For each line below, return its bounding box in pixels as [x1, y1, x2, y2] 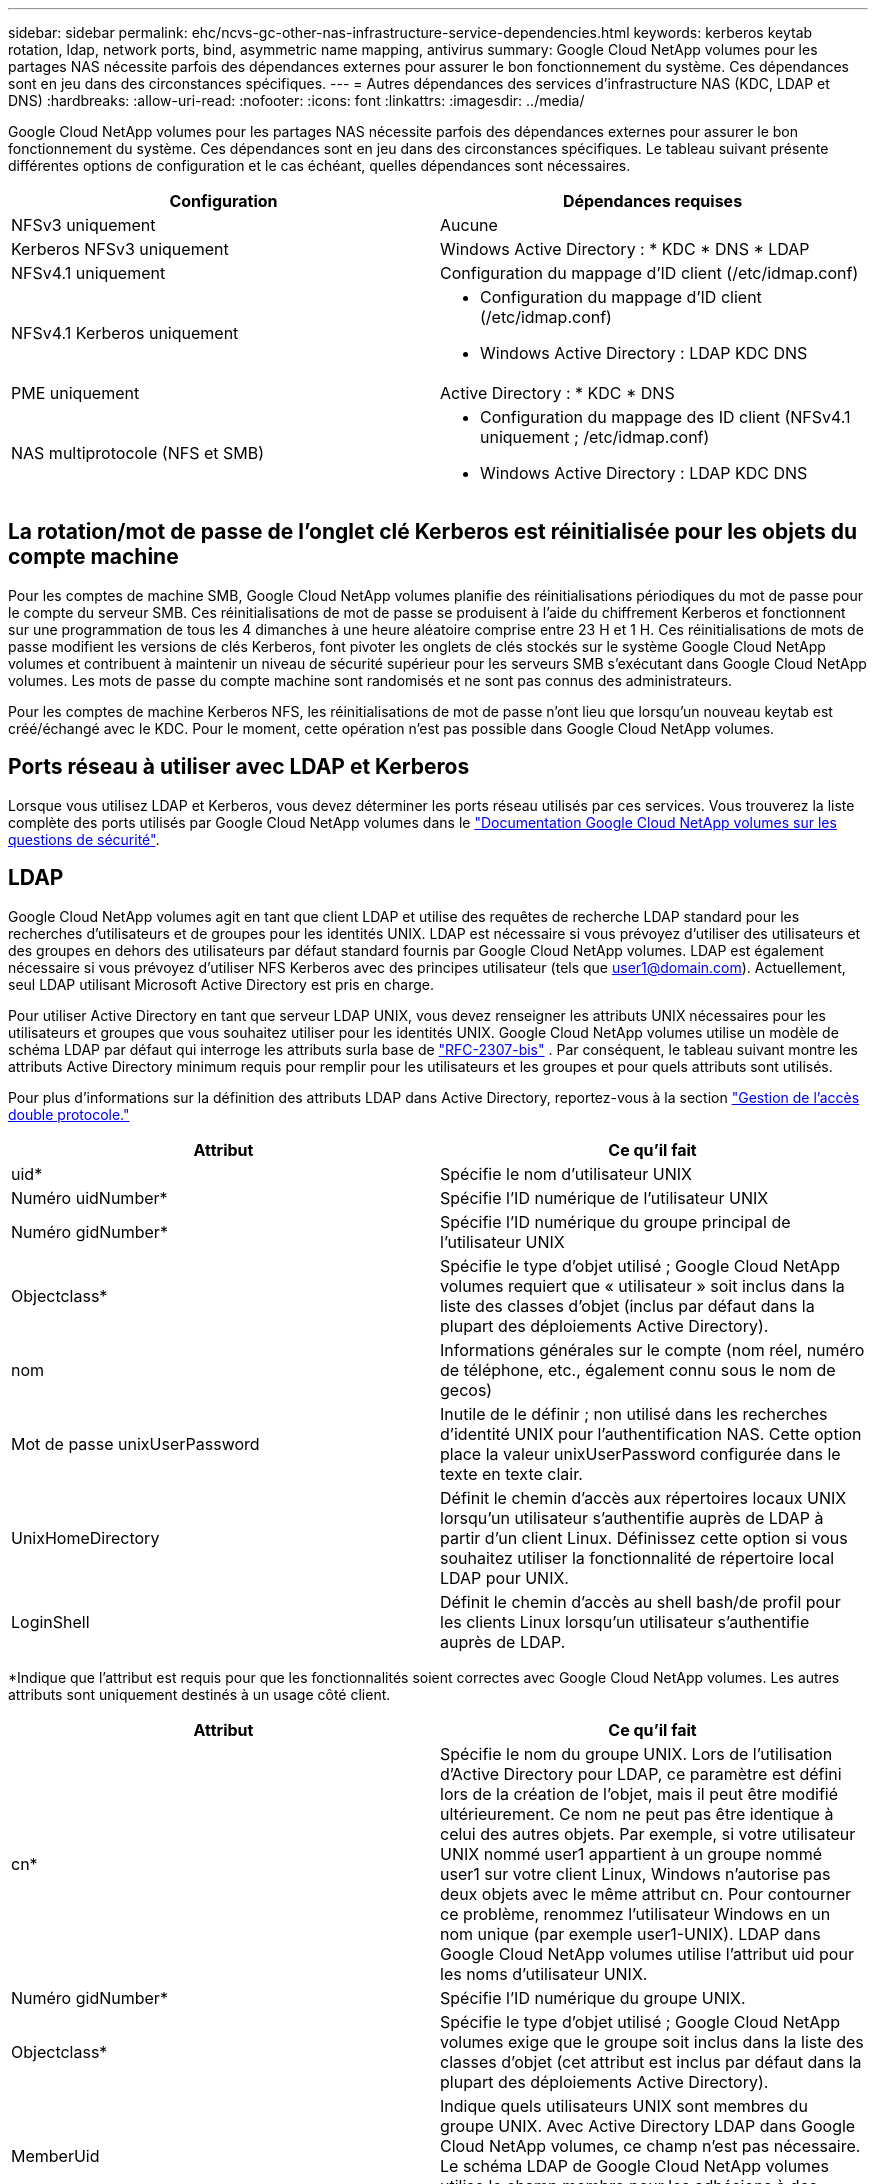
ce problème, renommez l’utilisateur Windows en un [440, 1903, 831, 1924]
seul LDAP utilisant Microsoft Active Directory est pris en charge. [8, 975, 435, 993]
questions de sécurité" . [8, 830, 160, 848]
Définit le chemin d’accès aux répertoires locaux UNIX [440, 1487, 847, 1508]
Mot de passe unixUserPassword [11, 1433, 260, 1454]
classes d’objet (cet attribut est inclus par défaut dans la [440, 2051, 862, 2072]
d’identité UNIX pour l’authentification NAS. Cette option [440, 1423, 862, 1444]
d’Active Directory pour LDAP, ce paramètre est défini [440, 1763, 842, 1784]
